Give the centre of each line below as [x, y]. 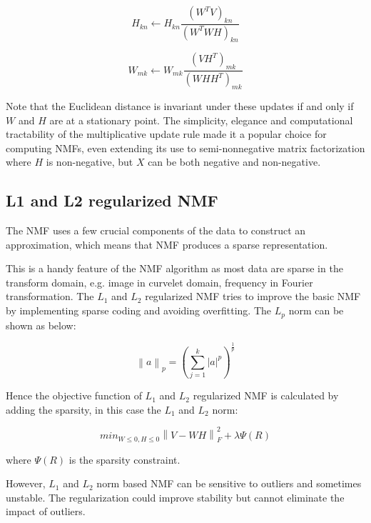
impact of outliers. [46, 511]
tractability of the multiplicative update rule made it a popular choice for [166, 134]
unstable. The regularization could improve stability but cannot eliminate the [175, 497]
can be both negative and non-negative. [234, 162]
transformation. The [50, 296]
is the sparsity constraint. [124, 459]
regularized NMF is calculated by [266, 395]
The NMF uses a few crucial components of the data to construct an [156, 230]
